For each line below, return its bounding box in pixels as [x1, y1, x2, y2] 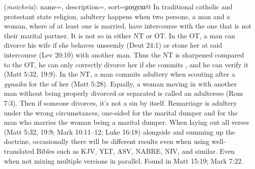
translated [4, 145, 34, 156]
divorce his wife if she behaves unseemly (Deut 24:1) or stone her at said [4, 40, 223, 50]
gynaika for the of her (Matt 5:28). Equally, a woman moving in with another [4, 78, 237, 88]
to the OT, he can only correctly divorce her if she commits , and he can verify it [4, 59, 249, 69]
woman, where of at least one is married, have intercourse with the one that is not [4, 21, 252, 31]
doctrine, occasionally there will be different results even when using [4, 136, 210, 146]
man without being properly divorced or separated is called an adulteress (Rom [4, 88, 243, 98]
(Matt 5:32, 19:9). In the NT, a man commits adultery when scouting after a [4, 69, 235, 79]
